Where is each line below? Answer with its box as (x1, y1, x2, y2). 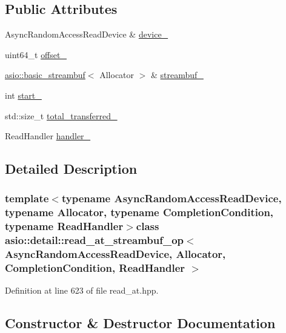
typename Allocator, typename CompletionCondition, (5, 205, 274, 220)
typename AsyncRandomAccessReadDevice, (61, 191, 282, 206)
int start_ (5, 88, 42, 101)
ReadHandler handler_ (5, 130, 91, 142)
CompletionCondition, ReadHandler (5, 260, 185, 275)
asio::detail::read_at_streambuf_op (5, 232, 184, 248)
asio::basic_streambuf (5, 68, 85, 81)
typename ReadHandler (5, 219, 124, 234)
